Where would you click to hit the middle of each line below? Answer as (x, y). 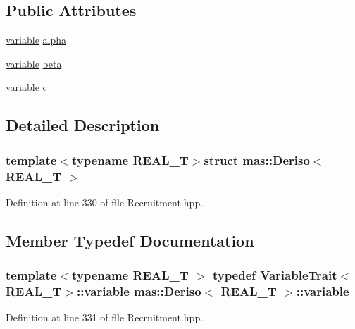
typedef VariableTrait (275, 275)
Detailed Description (83, 125)
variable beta (34, 63)
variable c (26, 87)
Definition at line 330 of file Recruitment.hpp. (105, 202)
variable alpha (36, 40)
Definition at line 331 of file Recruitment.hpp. (105, 317)
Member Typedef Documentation (130, 240)
